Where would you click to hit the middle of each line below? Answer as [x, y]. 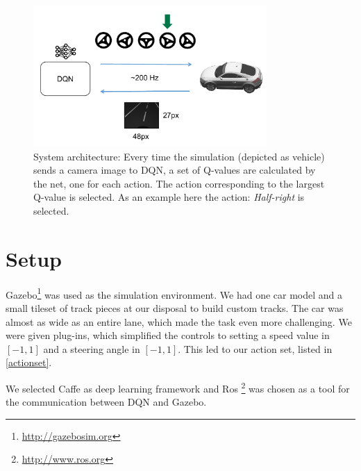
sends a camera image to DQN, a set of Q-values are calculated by [175, 170]
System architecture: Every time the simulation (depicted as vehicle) [179, 156]
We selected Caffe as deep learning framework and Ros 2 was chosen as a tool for [178, 387]
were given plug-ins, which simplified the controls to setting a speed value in [168, 335]
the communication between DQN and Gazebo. [106, 402]
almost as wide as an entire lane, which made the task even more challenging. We [179, 321]
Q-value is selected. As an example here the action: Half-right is [169, 197]
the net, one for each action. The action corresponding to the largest [179, 183]
